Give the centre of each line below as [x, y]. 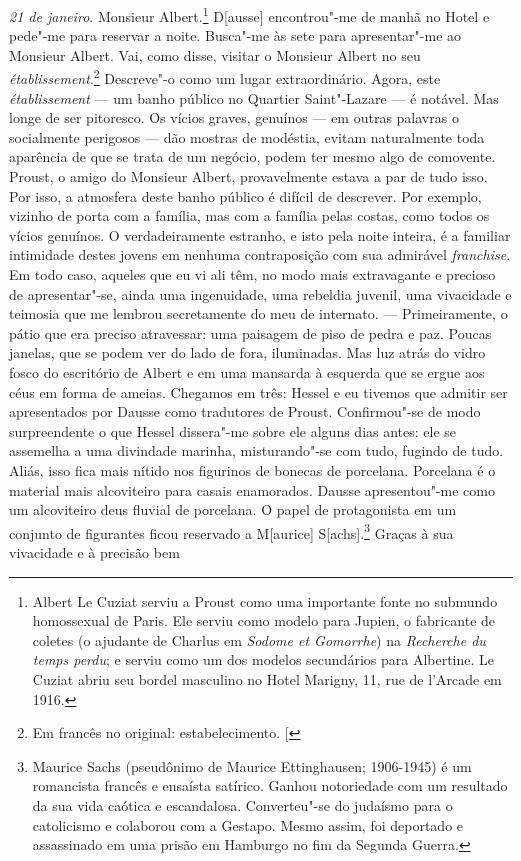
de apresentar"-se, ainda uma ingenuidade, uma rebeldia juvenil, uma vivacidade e [260, 293]
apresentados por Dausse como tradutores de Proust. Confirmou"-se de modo [245, 411]
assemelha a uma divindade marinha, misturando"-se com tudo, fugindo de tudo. [256, 450]
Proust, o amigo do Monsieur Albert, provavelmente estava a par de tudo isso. [248, 176]
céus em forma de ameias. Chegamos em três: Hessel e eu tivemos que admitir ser [258, 391]
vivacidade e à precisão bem [94, 552]
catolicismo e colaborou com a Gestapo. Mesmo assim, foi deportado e [248, 824]
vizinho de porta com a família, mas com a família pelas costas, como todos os [249, 215]
